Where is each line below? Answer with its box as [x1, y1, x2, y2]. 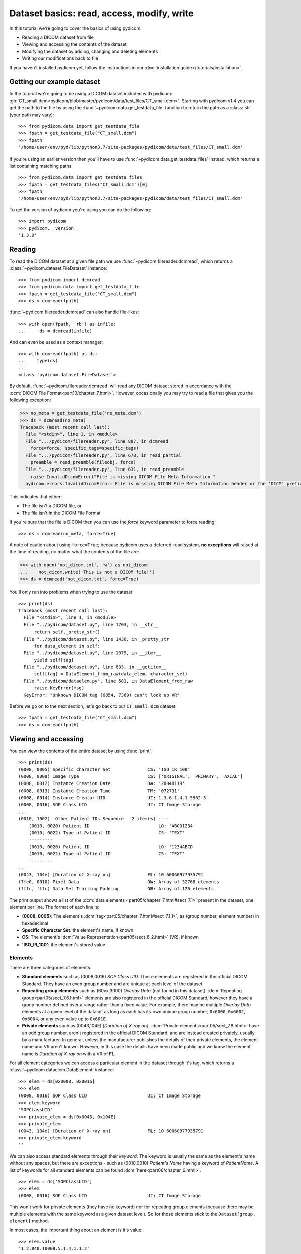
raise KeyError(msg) [34, 685, 85, 691]
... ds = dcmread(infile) [18, 328, 93, 334]
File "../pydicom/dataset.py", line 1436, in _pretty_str [23, 636, 169, 642]
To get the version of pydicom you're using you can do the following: [9, 206, 152, 213]
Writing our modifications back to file [22, 55, 99, 61]
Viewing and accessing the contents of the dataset [22, 41, 127, 47]
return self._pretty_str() [34, 629, 100, 635]
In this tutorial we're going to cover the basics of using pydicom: [9, 25, 142, 31]
